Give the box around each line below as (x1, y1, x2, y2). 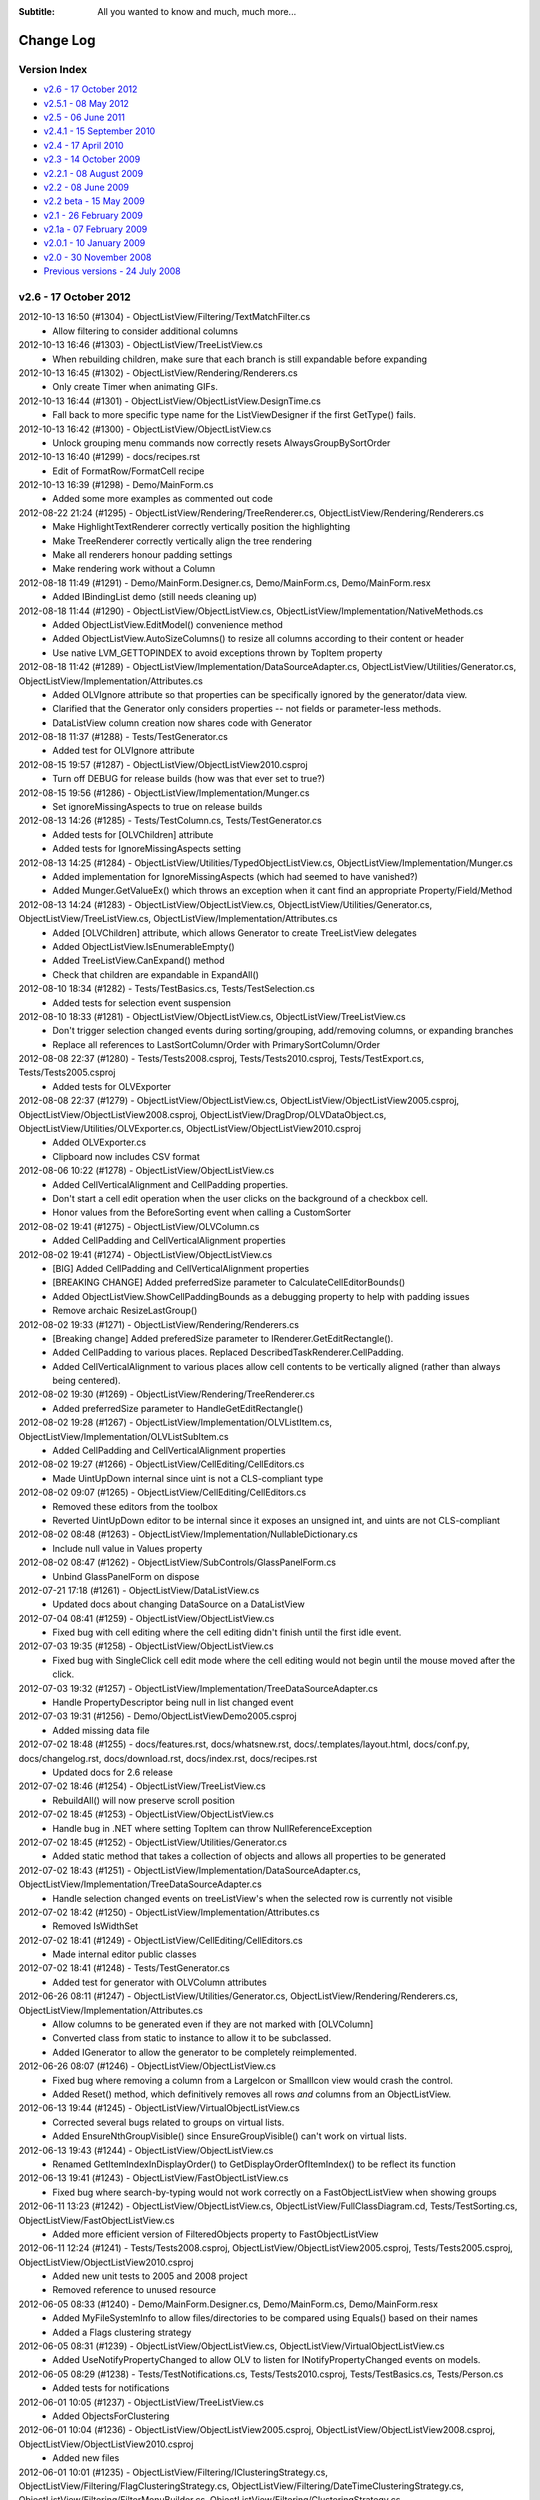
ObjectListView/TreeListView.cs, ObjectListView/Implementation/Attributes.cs (18, 913, 338, 925)
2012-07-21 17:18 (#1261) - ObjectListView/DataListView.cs (18, 1584, 260, 1596)
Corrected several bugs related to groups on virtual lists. (52, 2116, 285, 2128)
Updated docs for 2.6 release (52, 1766, 174, 1778)
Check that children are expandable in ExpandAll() (52, 968, 260, 980)
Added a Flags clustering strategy (52, 2326, 192, 2338)
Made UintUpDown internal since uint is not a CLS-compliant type (52, 1472, 324, 1484)
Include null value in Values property (52, 1542, 203, 1554)
